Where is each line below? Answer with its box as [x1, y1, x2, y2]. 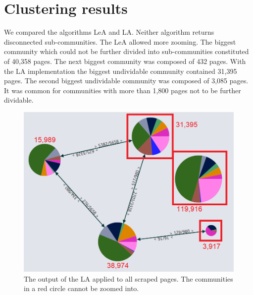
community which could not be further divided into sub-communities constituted [4, 46, 249, 57]
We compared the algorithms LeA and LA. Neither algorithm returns [4, 27, 214, 37]
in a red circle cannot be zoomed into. [24, 283, 139, 294]
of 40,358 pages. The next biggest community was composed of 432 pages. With [4, 56, 246, 66]
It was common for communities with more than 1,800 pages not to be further [4, 85, 241, 95]
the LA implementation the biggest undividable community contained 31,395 [4, 65, 237, 76]
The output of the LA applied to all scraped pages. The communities [24, 273, 233, 284]
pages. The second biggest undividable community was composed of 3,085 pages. [4, 75, 249, 86]
